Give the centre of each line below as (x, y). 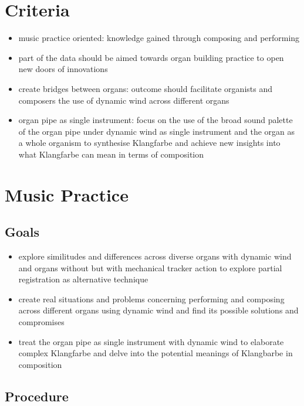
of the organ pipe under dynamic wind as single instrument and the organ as (157, 131)
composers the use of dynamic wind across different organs (124, 100)
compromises (41, 322)
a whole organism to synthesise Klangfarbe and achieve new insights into (149, 143)
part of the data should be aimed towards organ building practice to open (151, 57)
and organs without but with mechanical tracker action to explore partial (150, 267)
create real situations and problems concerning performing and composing (151, 298)
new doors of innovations (63, 69)
